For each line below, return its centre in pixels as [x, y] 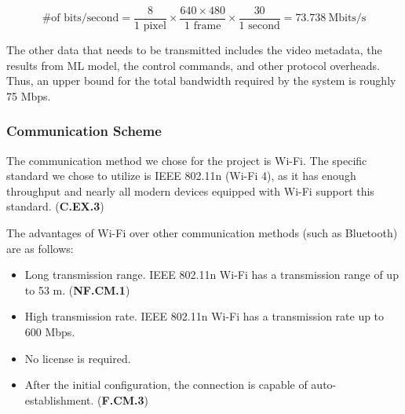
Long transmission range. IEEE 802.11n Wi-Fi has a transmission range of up [212, 275]
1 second [259, 26]
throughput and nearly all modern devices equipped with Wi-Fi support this [190, 191]
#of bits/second [80, 18]
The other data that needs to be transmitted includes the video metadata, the [194, 50]
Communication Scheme [84, 131]
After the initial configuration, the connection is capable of [166, 385]
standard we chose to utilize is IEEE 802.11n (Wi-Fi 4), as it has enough [181, 176]
